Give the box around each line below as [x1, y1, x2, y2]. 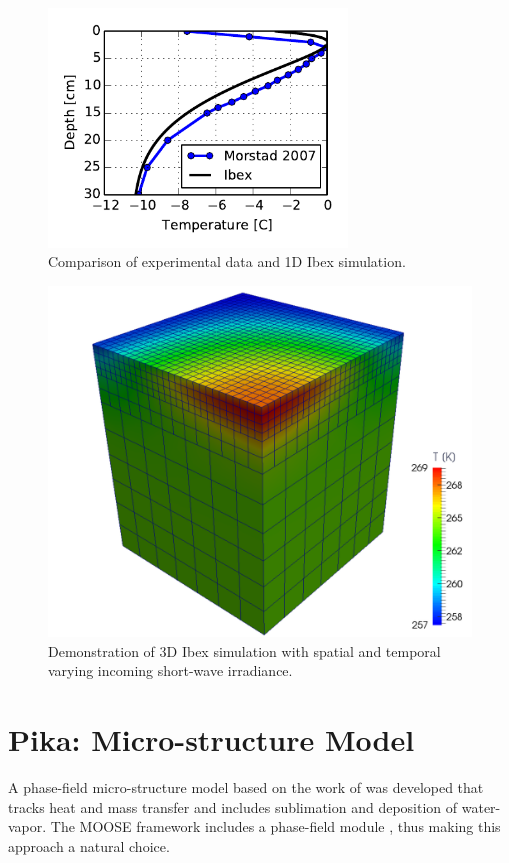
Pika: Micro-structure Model [8, 719, 415, 760]
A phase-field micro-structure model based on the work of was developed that [8, 777, 484, 798]
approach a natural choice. [8, 835, 170, 856]
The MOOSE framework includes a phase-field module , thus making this [50, 816, 501, 837]
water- [461, 796, 501, 817]
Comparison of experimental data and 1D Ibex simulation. [48, 251, 406, 272]
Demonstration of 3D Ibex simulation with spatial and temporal [48, 640, 441, 661]
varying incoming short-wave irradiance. [48, 660, 293, 681]
